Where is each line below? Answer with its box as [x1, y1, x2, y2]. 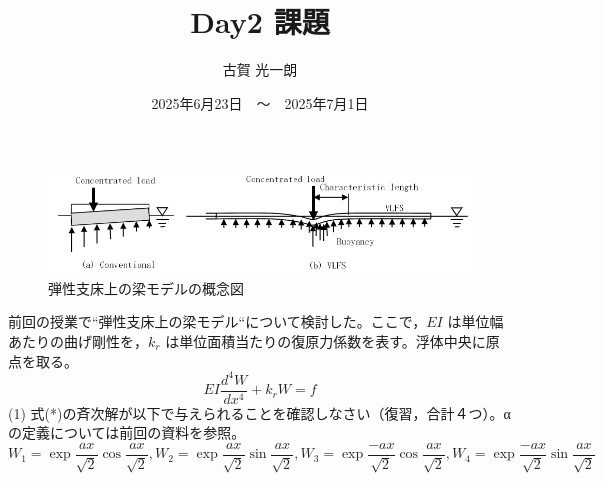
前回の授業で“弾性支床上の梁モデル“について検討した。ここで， [8, 311, 427, 332]
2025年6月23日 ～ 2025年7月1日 [151, 92, 369, 113]
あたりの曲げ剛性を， [8, 330, 148, 351]
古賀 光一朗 [222, 59, 298, 80]
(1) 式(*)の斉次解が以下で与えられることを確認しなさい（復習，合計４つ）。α [8, 402, 511, 423]
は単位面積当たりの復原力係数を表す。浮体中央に [165, 330, 486, 351]
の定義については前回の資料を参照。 [8, 422, 246, 443]
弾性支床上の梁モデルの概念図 [48, 277, 244, 298]
